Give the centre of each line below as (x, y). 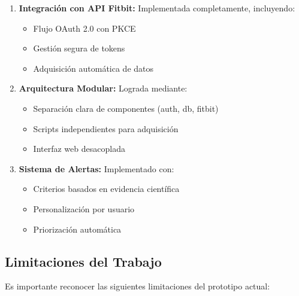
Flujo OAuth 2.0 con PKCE (84, 28)
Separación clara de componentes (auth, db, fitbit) (126, 108)
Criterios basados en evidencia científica (106, 189)
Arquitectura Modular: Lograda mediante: (103, 88)
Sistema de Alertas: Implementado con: (96, 168)
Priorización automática (77, 229)
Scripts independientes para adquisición (106, 128)
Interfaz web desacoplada (79, 149)
